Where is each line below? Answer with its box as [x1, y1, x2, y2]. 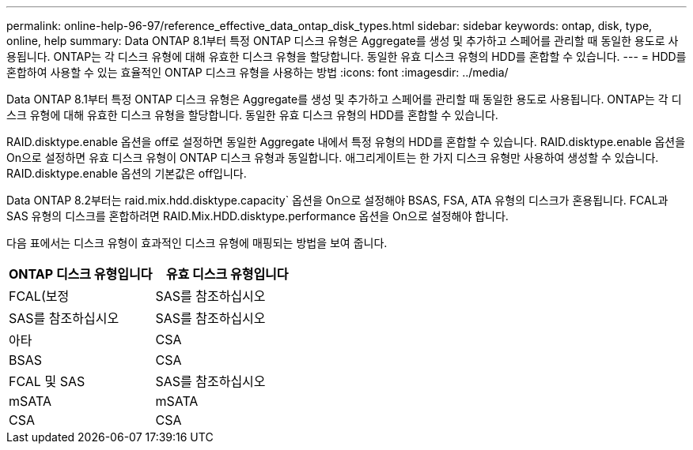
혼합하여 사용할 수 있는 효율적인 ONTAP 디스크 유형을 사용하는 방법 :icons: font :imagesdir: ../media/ [6, 66, 509, 79]
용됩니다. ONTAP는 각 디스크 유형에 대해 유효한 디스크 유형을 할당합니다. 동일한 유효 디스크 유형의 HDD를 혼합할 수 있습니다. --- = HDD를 [6, 50, 687, 63]
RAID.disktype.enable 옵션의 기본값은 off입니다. [6, 167, 247, 180]
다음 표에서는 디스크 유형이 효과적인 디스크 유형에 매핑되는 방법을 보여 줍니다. [6, 236, 388, 249]
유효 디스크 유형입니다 [165, 266, 289, 282]
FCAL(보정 [9, 288, 70, 304]
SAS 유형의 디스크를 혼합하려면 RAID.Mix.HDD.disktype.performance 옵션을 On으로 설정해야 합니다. [6, 209, 509, 223]
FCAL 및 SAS [9, 373, 85, 389]
